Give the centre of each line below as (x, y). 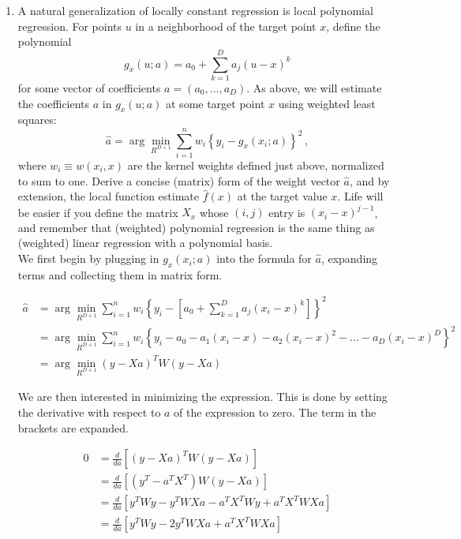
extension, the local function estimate (109, 196)
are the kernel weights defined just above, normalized (256, 165)
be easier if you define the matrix (98, 212)
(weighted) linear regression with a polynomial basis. (145, 243)
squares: (37, 120)
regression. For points (70, 26)
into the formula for (264, 258)
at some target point (216, 103)
